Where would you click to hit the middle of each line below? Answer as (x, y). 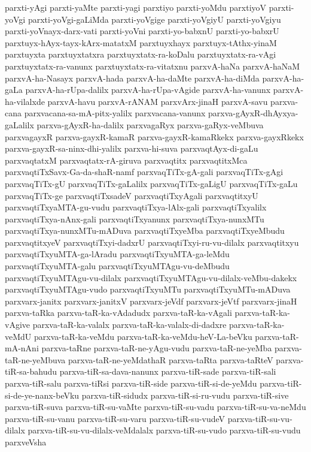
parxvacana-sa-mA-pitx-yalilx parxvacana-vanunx (115, 113)
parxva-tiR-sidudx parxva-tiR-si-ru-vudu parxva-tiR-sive (185, 395)
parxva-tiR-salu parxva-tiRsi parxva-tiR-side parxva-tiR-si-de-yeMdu (131, 383)
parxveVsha (26, 442)
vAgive (17, 325)
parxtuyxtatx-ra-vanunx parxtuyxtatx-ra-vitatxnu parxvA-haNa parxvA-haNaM (153, 66)
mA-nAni (22, 348)
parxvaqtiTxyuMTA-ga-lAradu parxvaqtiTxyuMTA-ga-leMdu (117, 254)
